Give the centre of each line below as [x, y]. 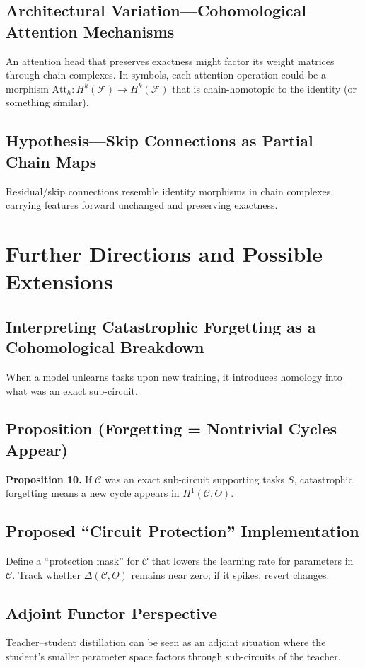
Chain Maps [51, 161]
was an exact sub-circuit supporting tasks [195, 479]
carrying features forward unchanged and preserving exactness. [142, 205]
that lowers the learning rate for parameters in [253, 561]
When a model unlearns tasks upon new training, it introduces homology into [174, 376]
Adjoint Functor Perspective [112, 612]
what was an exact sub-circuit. [72, 390]
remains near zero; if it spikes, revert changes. [230, 574]
